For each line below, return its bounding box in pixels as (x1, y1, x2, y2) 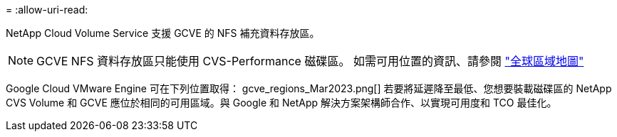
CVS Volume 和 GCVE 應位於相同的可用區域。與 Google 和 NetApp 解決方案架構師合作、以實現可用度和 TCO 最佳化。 (6, 97, 557, 109)
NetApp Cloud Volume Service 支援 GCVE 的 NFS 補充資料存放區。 (6, 27, 320, 39)
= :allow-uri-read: (6, 4, 88, 16)
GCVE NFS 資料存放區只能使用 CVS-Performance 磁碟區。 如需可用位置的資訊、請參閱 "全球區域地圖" (36, 54, 584, 68)
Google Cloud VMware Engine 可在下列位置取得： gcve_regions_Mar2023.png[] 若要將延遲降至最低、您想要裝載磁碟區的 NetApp (6, 82, 612, 94)
